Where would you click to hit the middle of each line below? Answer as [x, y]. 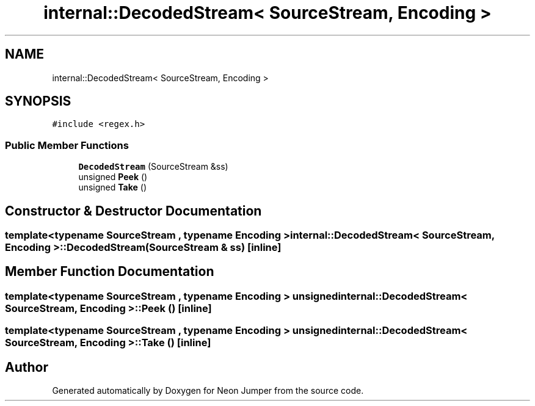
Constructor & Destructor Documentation [133, 211]
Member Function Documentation [110, 272]
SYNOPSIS [38, 101]
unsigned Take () [112, 187]
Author [27, 367]
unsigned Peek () [113, 177]
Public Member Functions [67, 145]
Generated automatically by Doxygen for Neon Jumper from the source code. [208, 391]
